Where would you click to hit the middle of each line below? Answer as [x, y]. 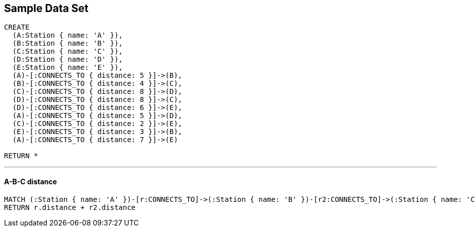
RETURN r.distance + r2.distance [70, 207]
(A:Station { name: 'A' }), [68, 35]
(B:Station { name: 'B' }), [68, 43]
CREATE [17, 27]
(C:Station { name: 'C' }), [68, 51]
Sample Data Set [46, 8]
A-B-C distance [31, 182]
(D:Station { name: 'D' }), [68, 60]
